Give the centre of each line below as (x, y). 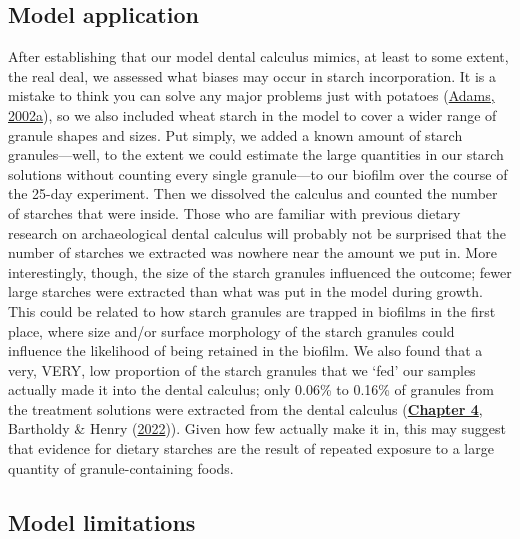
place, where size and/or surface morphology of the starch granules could (231, 330)
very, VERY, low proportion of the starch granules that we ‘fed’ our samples (242, 369)
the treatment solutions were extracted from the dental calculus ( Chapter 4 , (245, 408)
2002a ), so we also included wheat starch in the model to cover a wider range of (252, 114)
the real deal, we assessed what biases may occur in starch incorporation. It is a (252, 75)
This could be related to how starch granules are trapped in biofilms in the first (252, 310)
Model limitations (102, 521)
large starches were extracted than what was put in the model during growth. (245, 291)
